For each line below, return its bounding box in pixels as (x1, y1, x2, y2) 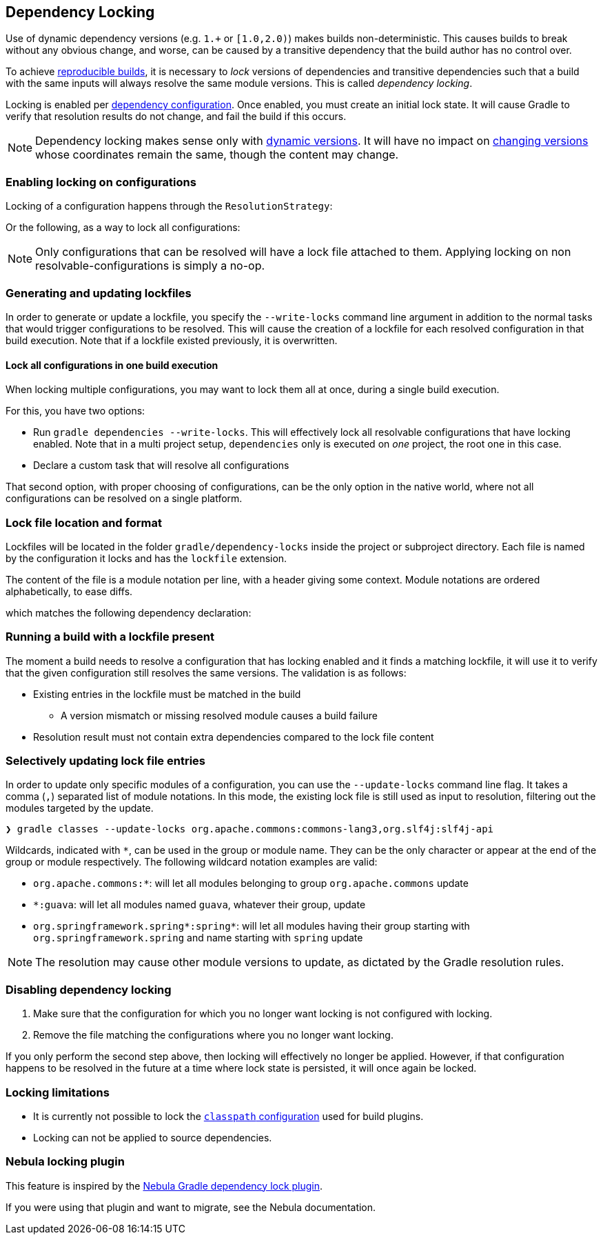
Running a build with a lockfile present (6, 630, 214, 644)
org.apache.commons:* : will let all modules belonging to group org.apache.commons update (33, 877, 469, 890)
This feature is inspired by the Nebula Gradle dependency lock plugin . (6, 1179, 323, 1192)
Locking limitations (6, 1085, 110, 1099)
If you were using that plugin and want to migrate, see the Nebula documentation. (6, 1201, 376, 1213)
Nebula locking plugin (6, 1154, 125, 1169)
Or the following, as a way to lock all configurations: (6, 221, 241, 234)
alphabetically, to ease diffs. (6, 585, 133, 597)
